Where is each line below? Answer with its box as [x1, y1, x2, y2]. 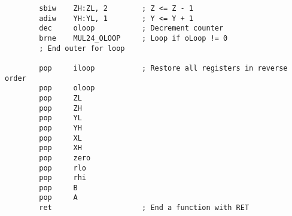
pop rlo [39, 163, 87, 172]
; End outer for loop [39, 44, 125, 53]
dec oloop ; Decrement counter [39, 24, 224, 33]
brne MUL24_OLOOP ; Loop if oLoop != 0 [39, 34, 228, 42]
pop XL [39, 133, 82, 142]
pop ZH [39, 104, 82, 112]
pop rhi [39, 174, 87, 182]
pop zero [39, 153, 91, 162]
